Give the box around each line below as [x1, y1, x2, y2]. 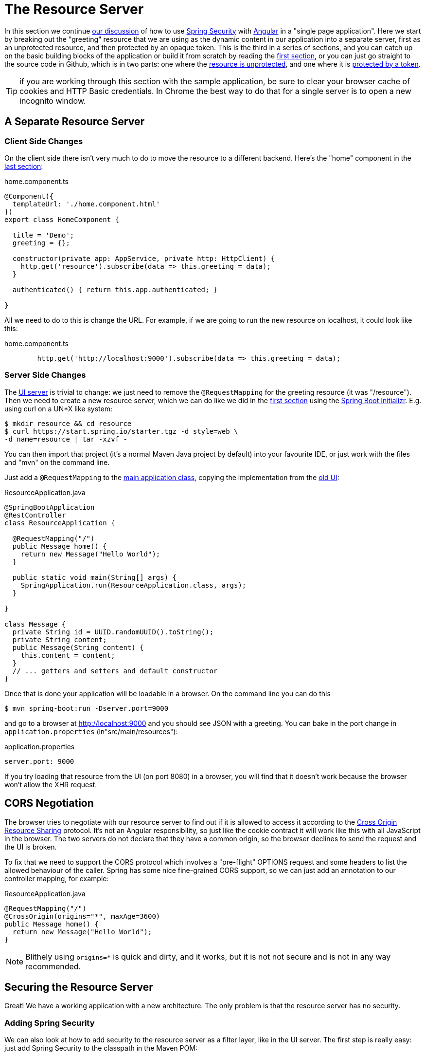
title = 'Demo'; [12, 231, 74, 239]
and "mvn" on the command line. [4, 458, 110, 466]
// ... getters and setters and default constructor [12, 667, 218, 675]
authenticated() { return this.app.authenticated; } [12, 285, 218, 294]
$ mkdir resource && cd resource [4, 419, 132, 427]
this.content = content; [20, 651, 115, 659]
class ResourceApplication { [4, 519, 115, 527]
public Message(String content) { [12, 643, 144, 651]
